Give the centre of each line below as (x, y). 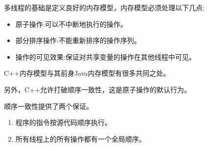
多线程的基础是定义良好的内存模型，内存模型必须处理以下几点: (104, 7)
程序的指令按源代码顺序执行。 (63, 122)
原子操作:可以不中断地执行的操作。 (71, 24)
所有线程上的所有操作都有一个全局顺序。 (81, 138)
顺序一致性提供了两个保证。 (48, 106)
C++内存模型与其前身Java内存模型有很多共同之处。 (87, 73)
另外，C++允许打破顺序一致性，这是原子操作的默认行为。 (97, 89)
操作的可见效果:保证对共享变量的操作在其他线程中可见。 (105, 56)
